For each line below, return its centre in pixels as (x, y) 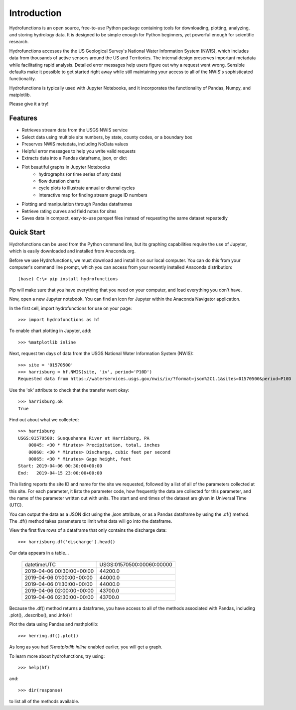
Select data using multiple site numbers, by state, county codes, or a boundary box (107, 137)
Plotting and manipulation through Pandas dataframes (77, 204)
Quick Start (27, 232)
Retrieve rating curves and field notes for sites (69, 211)
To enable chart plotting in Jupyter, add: (50, 331)
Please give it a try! (29, 104)
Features (23, 118)
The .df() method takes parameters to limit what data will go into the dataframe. (91, 521)
